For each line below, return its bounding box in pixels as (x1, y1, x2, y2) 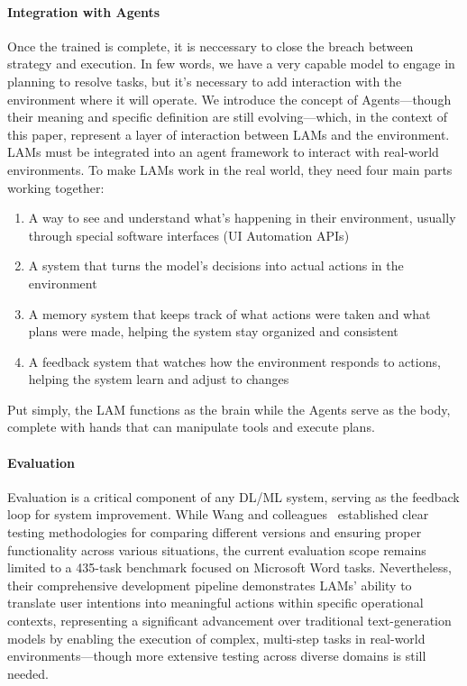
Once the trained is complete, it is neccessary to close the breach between (7, 36, 414, 55)
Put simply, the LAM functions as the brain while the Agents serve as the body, (7, 399, 451, 418)
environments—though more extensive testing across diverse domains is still (7, 646, 426, 665)
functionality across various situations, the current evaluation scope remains (7, 540, 426, 559)
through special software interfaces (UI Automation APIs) (28, 225, 350, 244)
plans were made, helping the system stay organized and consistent (28, 322, 398, 341)
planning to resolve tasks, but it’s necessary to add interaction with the (7, 71, 402, 90)
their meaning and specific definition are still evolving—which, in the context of (7, 107, 447, 126)
